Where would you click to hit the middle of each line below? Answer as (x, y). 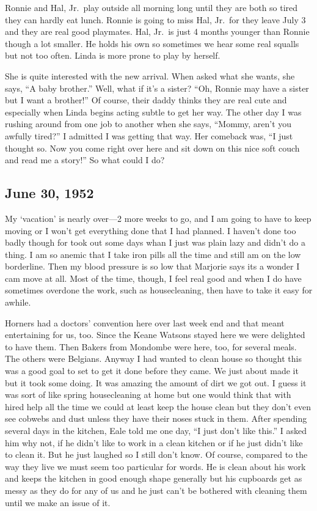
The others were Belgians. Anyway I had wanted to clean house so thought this (153, 358)
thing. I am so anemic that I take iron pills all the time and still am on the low (153, 254)
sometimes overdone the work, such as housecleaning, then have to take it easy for (159, 290)
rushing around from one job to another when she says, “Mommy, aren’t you (148, 124)
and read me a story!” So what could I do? (85, 160)
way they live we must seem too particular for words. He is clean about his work (155, 466)
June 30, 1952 (49, 193)
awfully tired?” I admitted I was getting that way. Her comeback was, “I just (149, 135)
